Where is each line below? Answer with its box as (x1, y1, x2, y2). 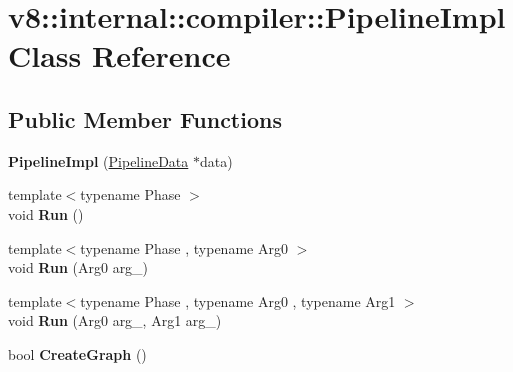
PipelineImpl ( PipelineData (8, 150, 189, 171)
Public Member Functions (8, 103, 282, 134)
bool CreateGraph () (8, 343, 147, 364)
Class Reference (8, 35, 231, 76)
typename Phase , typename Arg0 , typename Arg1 (80, 290, 396, 311)
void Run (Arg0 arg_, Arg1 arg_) (8, 310, 222, 331)
